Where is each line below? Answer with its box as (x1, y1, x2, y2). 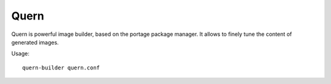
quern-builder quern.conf (22, 64, 101, 71)
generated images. (11, 38, 59, 46)
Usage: (11, 50, 30, 57)
